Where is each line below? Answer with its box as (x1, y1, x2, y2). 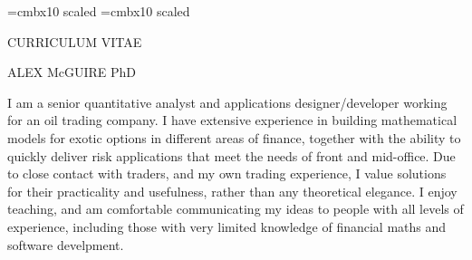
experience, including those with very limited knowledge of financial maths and (7, 217, 447, 236)
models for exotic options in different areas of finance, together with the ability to (7, 128, 461, 147)
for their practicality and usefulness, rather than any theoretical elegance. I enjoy (7, 181, 458, 200)
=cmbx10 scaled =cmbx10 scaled (7, 2, 190, 20)
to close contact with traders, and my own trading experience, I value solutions (7, 164, 447, 183)
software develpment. (7, 235, 124, 254)
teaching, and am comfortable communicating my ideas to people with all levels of (7, 199, 464, 218)
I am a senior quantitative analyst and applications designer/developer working (7, 92, 448, 111)
